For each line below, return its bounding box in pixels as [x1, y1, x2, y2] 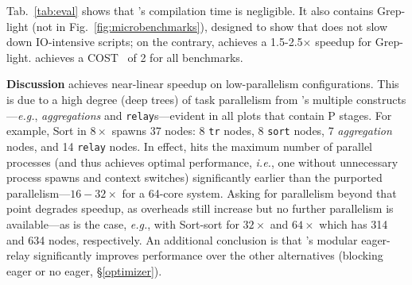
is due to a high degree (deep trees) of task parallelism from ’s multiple [6, 91, 353, 107]
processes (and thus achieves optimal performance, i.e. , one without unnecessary [6, 153, 398, 170]
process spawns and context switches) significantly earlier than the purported [6, 169, 383, 186]
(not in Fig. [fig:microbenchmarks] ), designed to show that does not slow [32, 17, 388, 34]
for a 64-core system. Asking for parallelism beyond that [122, 184, 397, 201]
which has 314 [319, 215, 388, 232]
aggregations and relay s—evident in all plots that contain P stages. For [41, 106, 392, 123]
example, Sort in [6, 122, 87, 139]
